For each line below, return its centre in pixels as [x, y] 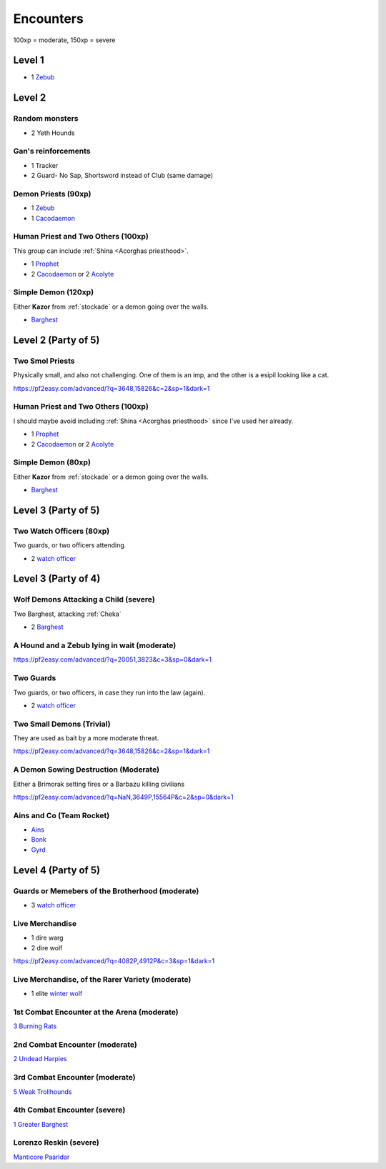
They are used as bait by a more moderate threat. [86, 738]
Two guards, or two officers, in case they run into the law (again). [109, 692]
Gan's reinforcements [52, 151]
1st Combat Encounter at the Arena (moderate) [96, 1012]
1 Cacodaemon [53, 218]
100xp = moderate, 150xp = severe [64, 40]
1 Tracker [45, 165]
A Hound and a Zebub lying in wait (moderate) [95, 645]
